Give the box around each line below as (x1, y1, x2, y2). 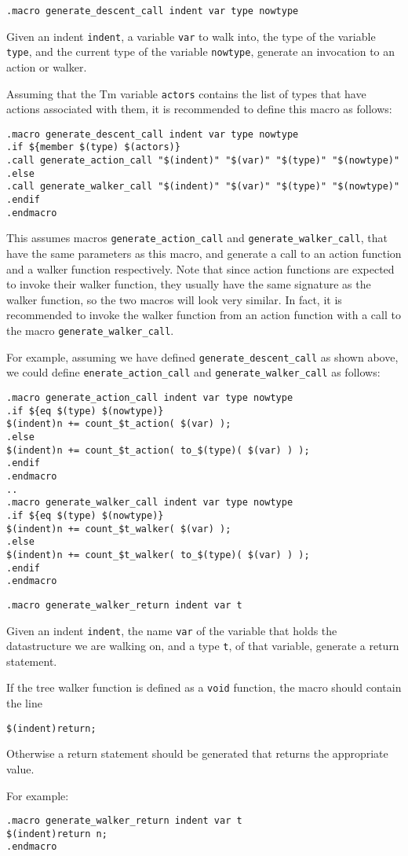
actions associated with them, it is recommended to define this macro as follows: (6, 101, 392, 117)
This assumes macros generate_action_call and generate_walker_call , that (6, 230, 388, 246)
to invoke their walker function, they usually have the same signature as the (6, 276, 371, 292)
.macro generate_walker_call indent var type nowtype (6, 497, 293, 509)
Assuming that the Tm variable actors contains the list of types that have (6, 85, 366, 101)
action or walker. (6, 58, 87, 75)
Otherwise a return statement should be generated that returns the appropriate (6, 745, 388, 762)
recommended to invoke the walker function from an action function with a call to (6, 307, 401, 323)
